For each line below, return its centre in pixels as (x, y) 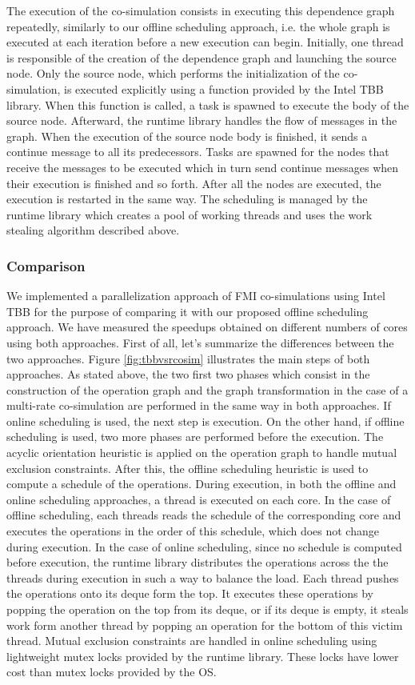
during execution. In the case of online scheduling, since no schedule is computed (204, 546)
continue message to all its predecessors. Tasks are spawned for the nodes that (198, 152)
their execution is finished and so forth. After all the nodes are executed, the (194, 183)
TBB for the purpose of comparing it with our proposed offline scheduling (188, 311)
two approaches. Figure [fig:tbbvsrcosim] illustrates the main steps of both (188, 358)
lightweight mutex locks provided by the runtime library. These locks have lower (203, 656)
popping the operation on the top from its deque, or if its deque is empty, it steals (207, 609)
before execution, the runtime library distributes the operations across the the (198, 562)
